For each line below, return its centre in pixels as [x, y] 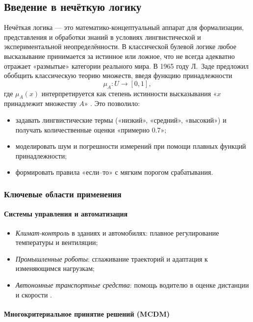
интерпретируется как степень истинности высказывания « [129, 93]
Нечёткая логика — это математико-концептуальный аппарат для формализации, [124, 27]
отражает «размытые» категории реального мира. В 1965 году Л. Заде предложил [126, 66]
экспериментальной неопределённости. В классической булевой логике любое [120, 46]
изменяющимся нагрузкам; [55, 268]
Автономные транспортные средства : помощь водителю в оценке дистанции [132, 284]
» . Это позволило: [112, 103]
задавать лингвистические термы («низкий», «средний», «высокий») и [121, 120]
